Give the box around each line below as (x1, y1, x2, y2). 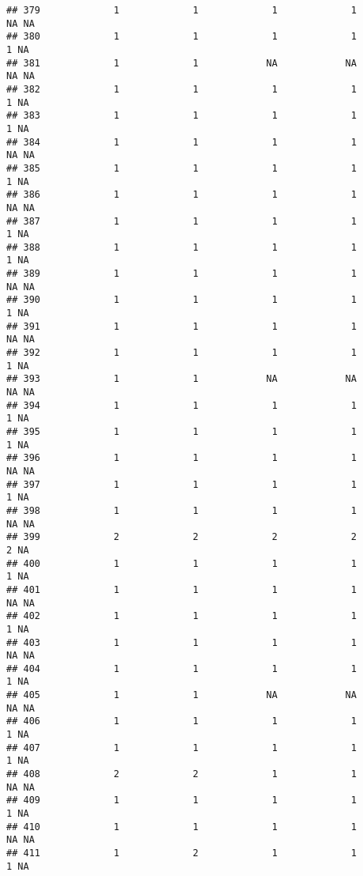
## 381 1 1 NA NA (6, 57, 357, 69)
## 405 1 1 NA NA (6, 689, 357, 701)
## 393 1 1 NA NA (6, 373, 357, 385)
